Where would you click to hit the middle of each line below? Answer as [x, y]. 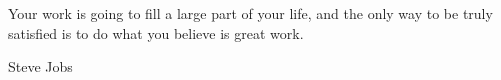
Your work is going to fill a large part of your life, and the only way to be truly [250, 13]
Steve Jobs [40, 66]
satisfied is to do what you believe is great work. [156, 32]
